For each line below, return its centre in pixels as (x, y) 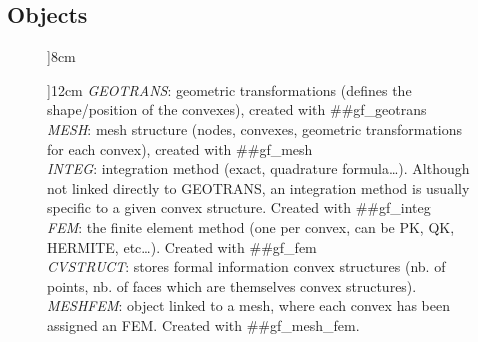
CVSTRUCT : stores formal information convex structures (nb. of (246, 266)
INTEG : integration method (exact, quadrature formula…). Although (258, 168)
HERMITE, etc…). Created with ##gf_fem (182, 246)
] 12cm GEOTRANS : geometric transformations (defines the (229, 89)
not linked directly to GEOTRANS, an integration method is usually (258, 187)
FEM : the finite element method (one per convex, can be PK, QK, (251, 226)
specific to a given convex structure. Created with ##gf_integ (239, 207)
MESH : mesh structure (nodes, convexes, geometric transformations (255, 128)
